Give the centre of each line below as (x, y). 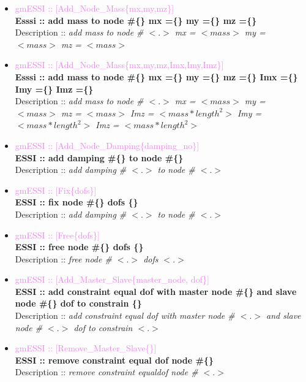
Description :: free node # (63, 258)
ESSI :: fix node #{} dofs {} (76, 202)
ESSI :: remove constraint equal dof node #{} (114, 360)
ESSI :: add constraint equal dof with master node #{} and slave (156, 291)
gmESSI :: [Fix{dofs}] (56, 190)
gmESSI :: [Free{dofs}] (57, 235)
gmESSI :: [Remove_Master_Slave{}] (86, 348)
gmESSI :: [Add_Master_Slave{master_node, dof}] (112, 279)
